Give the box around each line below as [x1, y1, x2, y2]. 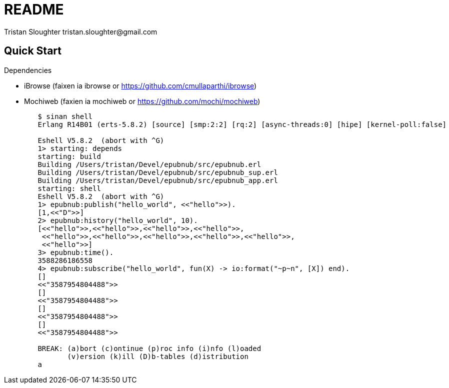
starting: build [37, 152, 101, 160]
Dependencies [4, 65, 52, 74]
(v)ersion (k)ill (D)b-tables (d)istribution [67, 352, 248, 360]
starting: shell [37, 184, 101, 192]
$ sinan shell [37, 112, 93, 120]
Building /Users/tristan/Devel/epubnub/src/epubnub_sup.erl [37, 168, 278, 176]
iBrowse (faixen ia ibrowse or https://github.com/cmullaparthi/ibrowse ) [24, 81, 257, 90]
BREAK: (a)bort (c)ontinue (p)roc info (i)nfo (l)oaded [37, 344, 261, 352]
